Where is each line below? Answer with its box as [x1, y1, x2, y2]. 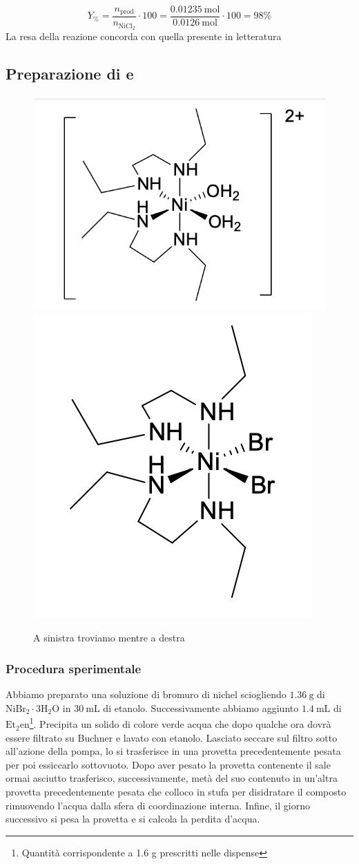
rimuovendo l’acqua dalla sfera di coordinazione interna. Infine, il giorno [6, 798, 310, 812]
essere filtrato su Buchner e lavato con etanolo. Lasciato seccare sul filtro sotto [6, 730, 338, 744]
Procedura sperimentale [6, 659, 142, 677]
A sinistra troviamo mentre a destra [33, 630, 185, 645]
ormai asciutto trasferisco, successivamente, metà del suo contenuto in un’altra [6, 771, 338, 785]
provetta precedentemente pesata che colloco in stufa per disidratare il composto [6, 785, 347, 799]
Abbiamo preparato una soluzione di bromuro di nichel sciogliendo [6, 687, 287, 702]
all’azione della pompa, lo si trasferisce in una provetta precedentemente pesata [6, 744, 341, 758]
